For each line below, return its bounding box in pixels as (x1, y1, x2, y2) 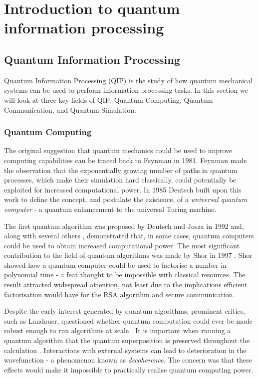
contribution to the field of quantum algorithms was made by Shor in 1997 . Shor (4, 250, 253, 260)
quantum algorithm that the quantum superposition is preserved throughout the (4, 335, 250, 346)
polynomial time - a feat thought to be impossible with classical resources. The (4, 269, 246, 280)
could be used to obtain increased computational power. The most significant (4, 240, 240, 250)
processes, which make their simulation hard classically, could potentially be (4, 175, 237, 185)
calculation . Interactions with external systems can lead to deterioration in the (4, 345, 247, 355)
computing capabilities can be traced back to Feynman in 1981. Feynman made (4, 155, 247, 165)
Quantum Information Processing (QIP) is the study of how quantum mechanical (4, 75, 253, 85)
